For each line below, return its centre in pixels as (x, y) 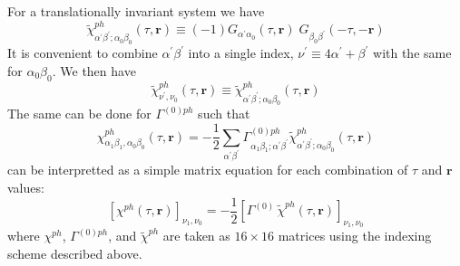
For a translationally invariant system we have (136, 11)
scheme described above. (75, 253)
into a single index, (241, 53)
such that (224, 114)
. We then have (94, 70)
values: (26, 188)
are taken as (196, 236)
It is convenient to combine (83, 53)
